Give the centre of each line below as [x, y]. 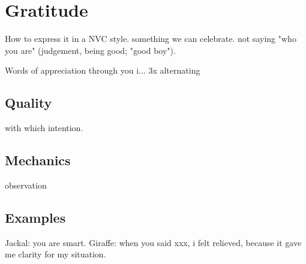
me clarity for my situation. [55, 254]
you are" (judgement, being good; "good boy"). [90, 50]
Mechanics [38, 160]
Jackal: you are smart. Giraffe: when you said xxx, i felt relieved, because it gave [153, 242]
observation [26, 185]
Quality [28, 103]
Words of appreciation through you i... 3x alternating [103, 70]
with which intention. [44, 128]
